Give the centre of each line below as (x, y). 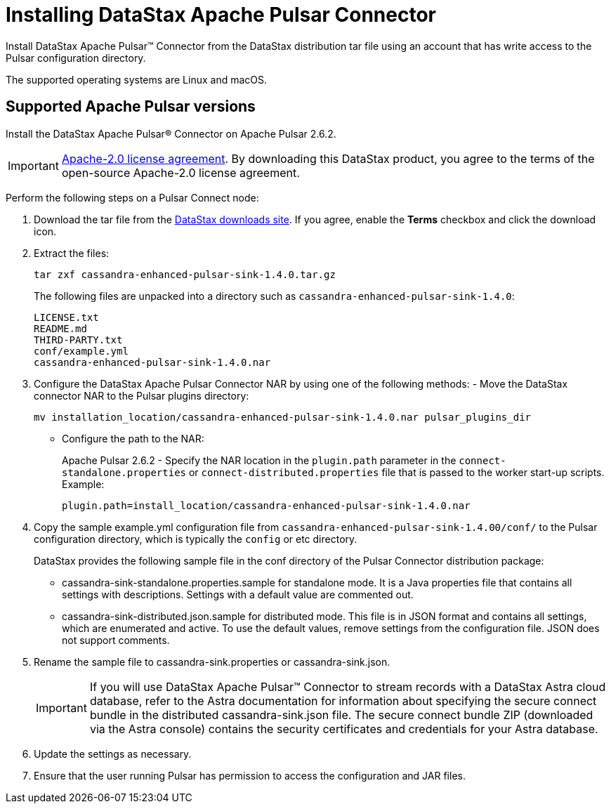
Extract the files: (72, 253)
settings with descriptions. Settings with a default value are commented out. (238, 594)
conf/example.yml (81, 351)
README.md (60, 328)
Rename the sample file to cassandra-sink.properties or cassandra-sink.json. (212, 662)
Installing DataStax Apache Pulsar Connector (221, 15)
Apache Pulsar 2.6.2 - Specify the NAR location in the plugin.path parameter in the (259, 460)
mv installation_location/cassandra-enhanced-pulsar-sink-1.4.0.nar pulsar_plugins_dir (283, 417)
